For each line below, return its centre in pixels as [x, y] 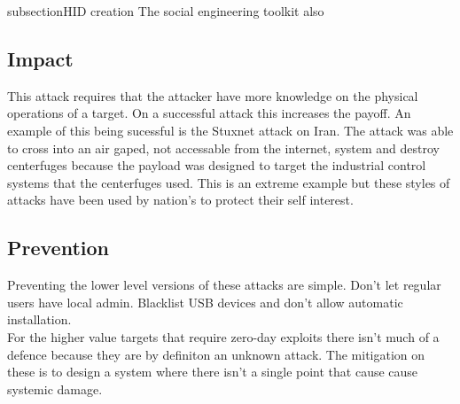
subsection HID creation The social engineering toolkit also [166, 11]
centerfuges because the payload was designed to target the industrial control [217, 165]
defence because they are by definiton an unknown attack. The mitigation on [216, 354]
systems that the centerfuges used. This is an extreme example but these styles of [229, 182]
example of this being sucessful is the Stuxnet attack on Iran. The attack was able [230, 130]
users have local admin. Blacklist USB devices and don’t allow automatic [205, 302]
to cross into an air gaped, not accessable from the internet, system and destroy [223, 148]
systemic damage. [55, 388]
